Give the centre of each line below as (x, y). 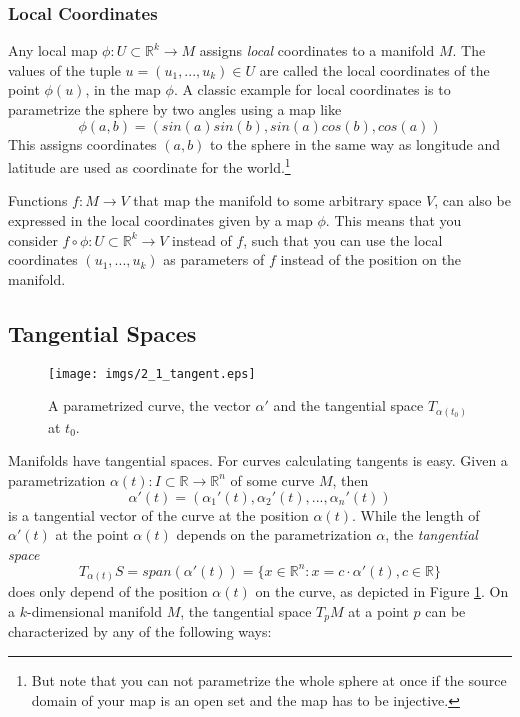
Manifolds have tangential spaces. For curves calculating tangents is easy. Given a (258, 460)
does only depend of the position (108, 591)
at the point (92, 534)
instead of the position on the (371, 259)
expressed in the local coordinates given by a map (160, 220)
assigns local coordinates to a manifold (317, 50)
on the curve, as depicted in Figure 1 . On (382, 591)
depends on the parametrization (274, 534)
